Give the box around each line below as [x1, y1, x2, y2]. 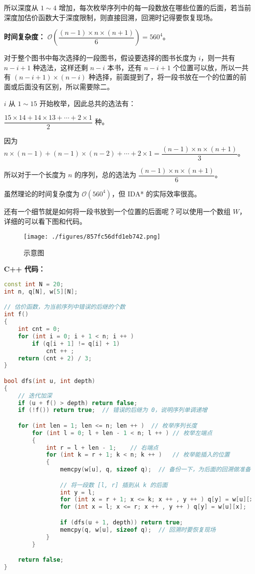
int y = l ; [60, 489, 96, 496]
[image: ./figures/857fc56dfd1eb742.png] [24, 233, 161, 241]
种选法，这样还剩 [33, 62, 88, 72]
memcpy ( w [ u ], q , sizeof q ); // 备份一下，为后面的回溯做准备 [60, 466, 251, 473]
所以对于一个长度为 [4, 169, 66, 180]
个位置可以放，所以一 [173, 62, 242, 72]
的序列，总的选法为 [74, 169, 136, 180]
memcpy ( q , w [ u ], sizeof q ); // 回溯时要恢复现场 [60, 526, 216, 533]
